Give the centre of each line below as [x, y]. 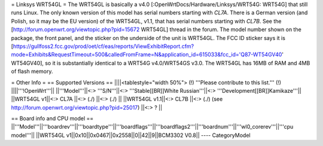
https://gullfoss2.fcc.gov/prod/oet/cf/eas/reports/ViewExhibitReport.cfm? [103, 46]
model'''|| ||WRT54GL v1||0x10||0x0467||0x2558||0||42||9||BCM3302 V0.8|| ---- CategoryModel [131, 135]
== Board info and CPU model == [52, 118]
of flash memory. [32, 71]
